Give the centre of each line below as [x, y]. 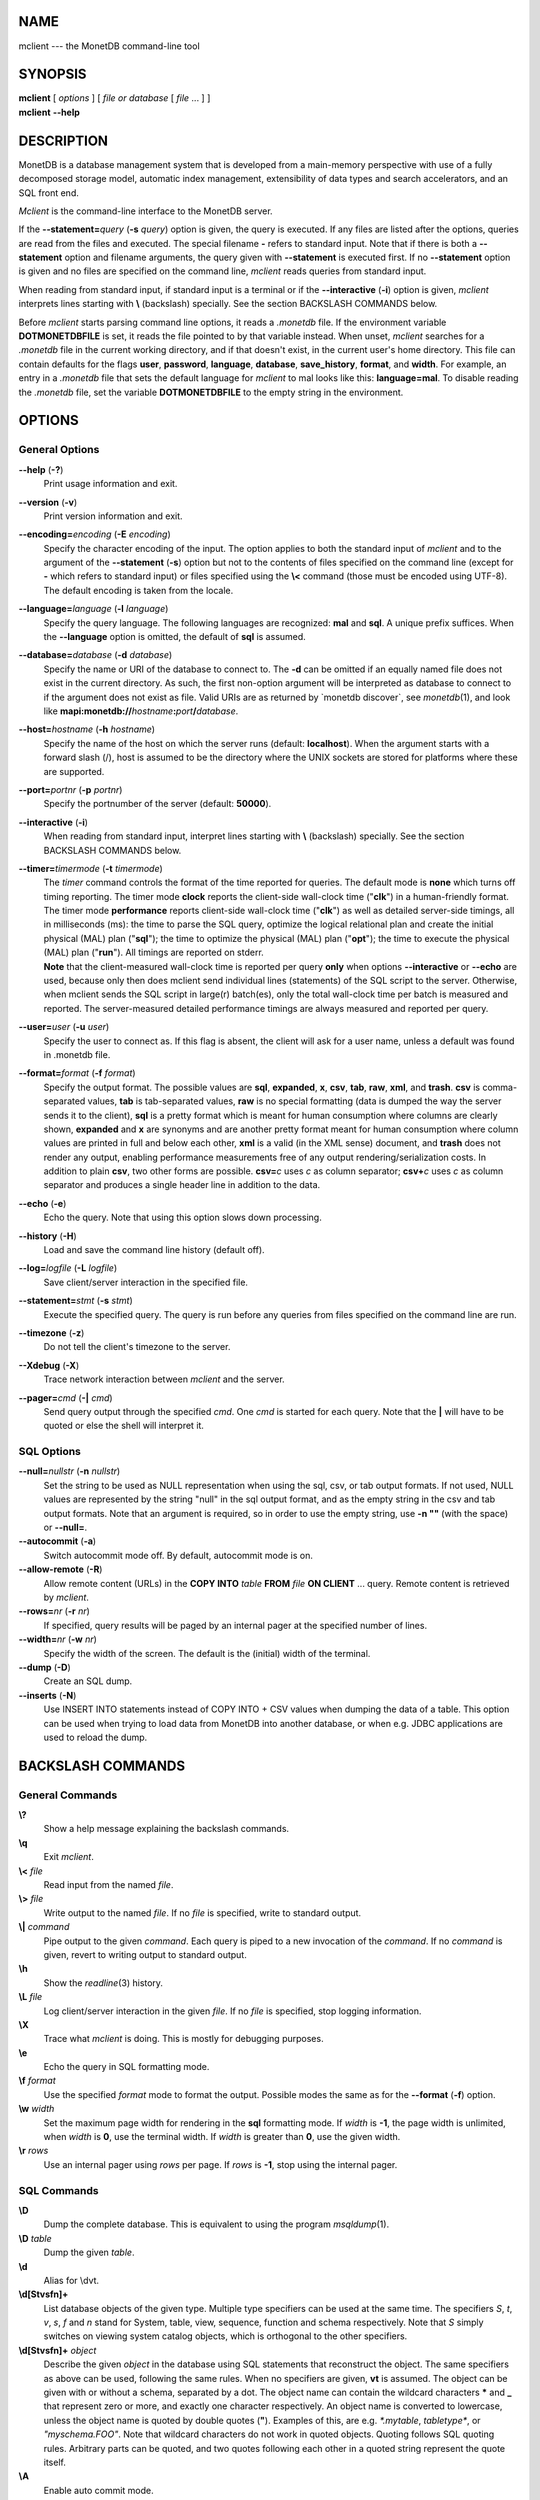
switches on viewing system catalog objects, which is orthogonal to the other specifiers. [225, 2336]
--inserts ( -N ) [47, 1695]
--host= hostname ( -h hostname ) [86, 729]
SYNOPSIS [52, 74]
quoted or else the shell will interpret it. [124, 1426]
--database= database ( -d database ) [95, 655]
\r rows [33, 2151]
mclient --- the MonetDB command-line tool [109, 46]
